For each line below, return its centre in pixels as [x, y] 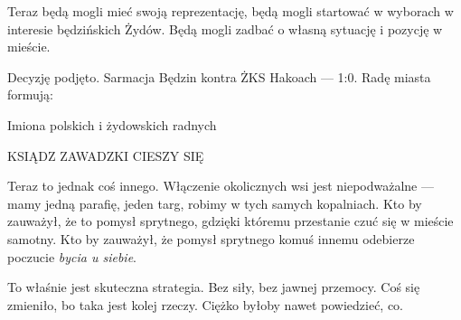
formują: [31, 94]
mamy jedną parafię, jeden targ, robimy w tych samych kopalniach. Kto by [215, 203]
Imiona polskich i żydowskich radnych [112, 124]
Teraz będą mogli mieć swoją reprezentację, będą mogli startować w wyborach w [230, 11]
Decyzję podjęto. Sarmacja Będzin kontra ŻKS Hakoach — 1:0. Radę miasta [219, 76]
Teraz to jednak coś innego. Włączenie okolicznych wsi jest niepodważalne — [221, 186]
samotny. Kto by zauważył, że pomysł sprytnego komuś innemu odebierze [211, 238]
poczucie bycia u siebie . [72, 256]
